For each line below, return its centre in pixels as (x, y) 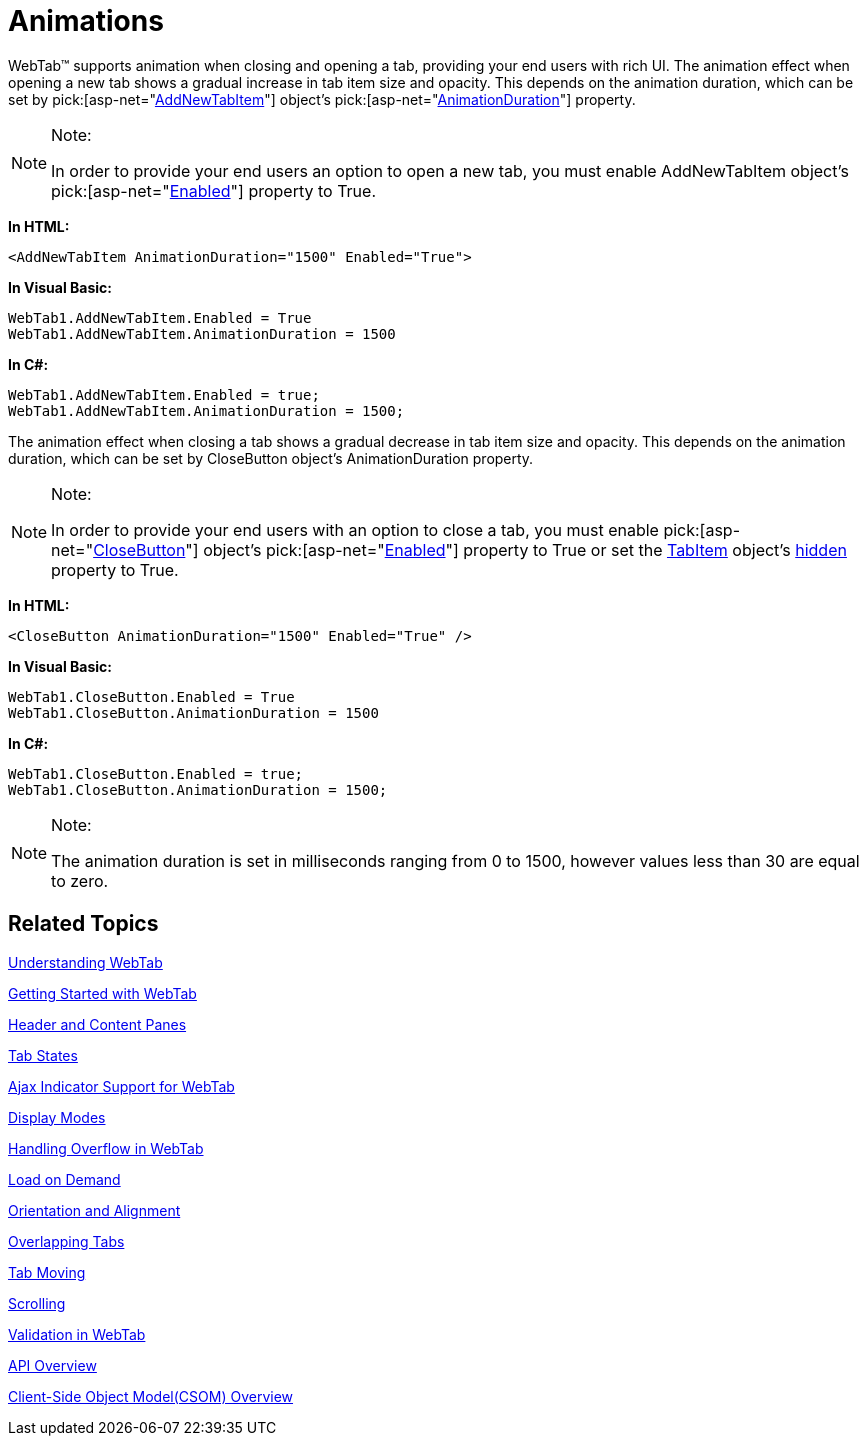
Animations (86, 21)
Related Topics (83, 924)
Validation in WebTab (77, 1334)
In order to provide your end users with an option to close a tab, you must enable (355, 529)
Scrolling (37, 1303)
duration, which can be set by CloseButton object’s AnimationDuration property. (271, 458)
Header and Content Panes (97, 1024)
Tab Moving (47, 1272)
